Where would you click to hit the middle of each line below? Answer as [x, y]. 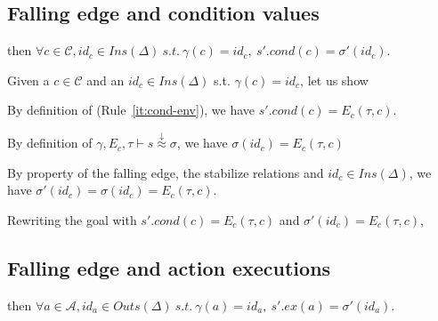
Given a [28, 80]
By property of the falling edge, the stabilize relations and [166, 172]
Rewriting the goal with [72, 219]
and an [105, 80]
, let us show [334, 80]
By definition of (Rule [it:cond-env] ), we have [131, 110]
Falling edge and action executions [169, 267]
